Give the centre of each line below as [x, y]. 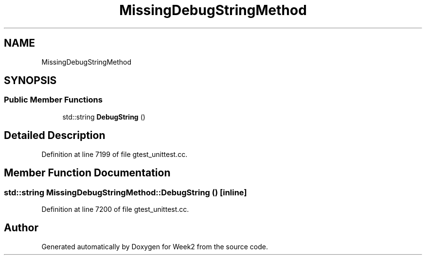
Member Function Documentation [87, 173]
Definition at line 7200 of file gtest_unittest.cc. [115, 209]
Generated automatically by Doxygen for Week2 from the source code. [155, 246]
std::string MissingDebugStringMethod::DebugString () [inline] [125, 192]
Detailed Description [55, 136]
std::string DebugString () [104, 117]
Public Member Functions [53, 100]
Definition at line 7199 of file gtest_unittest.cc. [115, 154]
